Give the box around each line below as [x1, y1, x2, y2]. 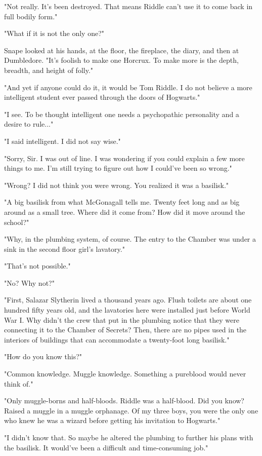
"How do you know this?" [4, 351, 82, 362]
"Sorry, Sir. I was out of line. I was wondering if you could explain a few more [4, 153, 245, 163]
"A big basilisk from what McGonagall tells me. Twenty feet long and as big [4, 197, 240, 207]
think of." [4, 378, 33, 389]
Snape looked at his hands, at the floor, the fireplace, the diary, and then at [4, 45, 239, 55]
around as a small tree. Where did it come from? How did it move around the [4, 206, 245, 217]
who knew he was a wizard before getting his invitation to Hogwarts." [4, 415, 221, 426]
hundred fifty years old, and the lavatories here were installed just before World [4, 305, 250, 315]
